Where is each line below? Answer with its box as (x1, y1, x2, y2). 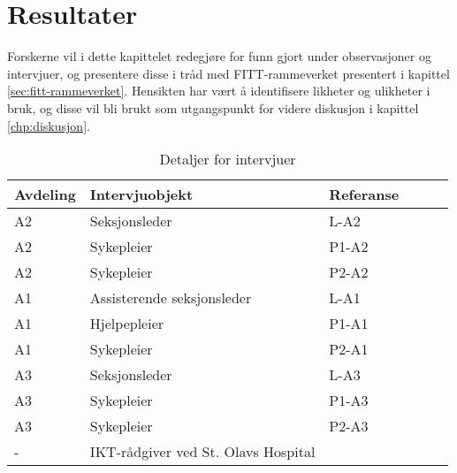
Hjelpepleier (89, 313, 164, 334)
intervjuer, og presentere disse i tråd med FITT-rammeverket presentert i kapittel (7, 64, 450, 82)
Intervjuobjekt (89, 184, 194, 205)
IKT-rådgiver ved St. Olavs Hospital (89, 441, 316, 462)
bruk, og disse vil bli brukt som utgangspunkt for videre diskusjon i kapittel (7, 98, 419, 117)
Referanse (329, 184, 400, 205)
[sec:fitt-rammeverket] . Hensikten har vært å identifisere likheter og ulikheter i (7, 81, 430, 100)
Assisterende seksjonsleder (89, 287, 252, 309)
